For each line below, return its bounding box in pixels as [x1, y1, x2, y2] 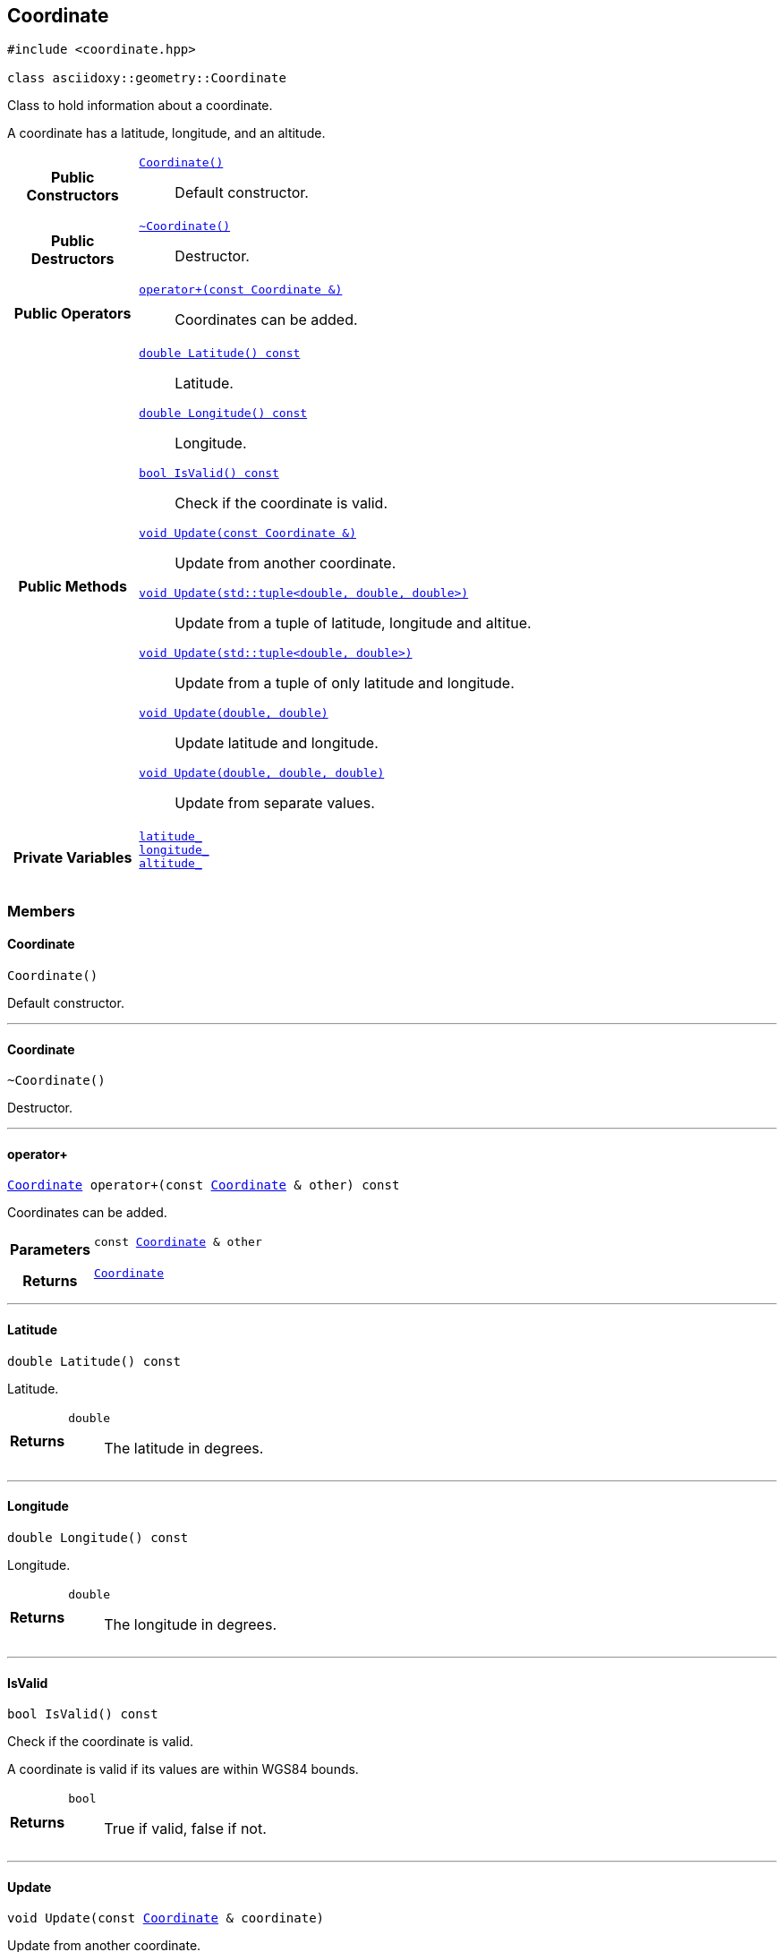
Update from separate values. [175, 794, 375, 813]
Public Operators [13, 303, 132, 322]
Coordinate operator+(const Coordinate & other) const [7, 1178, 400, 1193]
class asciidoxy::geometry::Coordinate [7, 71, 286, 86]
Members [7, 901, 75, 920]
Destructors [30, 249, 115, 268]
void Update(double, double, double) [139, 766, 385, 780]
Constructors [26, 185, 119, 204]
